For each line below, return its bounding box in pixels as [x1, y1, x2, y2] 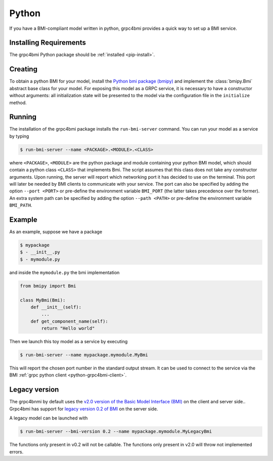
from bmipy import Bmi [20, 283, 76, 288]
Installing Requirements [9, 38, 86, 47]
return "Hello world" [41, 325, 95, 331]
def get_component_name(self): [30, 318, 108, 324]
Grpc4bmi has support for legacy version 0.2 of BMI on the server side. [9, 405, 158, 412]
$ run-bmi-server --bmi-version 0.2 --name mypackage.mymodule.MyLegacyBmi [20, 429, 212, 435]
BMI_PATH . [9, 202, 32, 208]
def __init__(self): [30, 304, 82, 310]
